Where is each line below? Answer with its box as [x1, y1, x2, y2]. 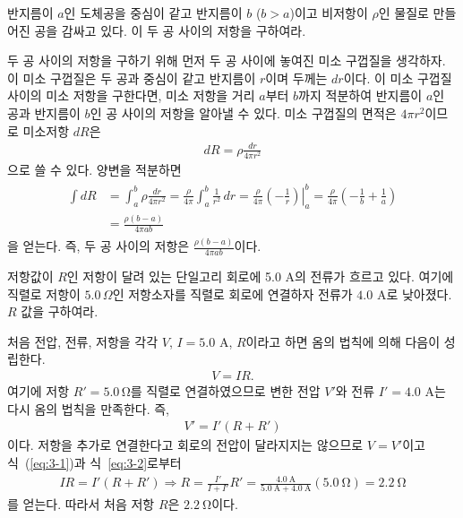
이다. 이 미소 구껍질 [343, 68, 452, 87]
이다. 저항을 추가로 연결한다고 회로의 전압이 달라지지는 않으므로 [7, 436, 364, 454]
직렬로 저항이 [7, 284, 81, 303]
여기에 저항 [7, 382, 70, 401]
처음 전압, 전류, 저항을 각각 [7, 332, 159, 350]
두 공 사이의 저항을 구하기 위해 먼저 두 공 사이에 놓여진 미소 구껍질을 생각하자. [7, 51, 446, 70]
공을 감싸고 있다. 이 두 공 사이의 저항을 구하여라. [34, 21, 306, 39]
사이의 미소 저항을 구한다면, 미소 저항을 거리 [7, 86, 255, 105]
